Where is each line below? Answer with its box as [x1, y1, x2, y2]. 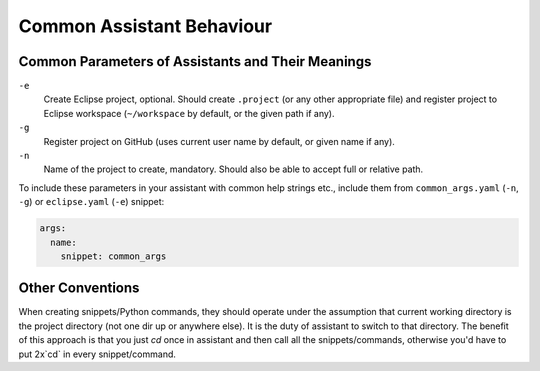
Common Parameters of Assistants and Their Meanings [18, 53, 372, 70]
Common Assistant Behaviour [18, 15, 273, 37]
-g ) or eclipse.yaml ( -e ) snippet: [18, 196, 165, 208]
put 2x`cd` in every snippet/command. [18, 348, 177, 360]
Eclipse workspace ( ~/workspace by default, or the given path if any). [43, 107, 335, 119]
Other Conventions [18, 280, 140, 297]
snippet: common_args [60, 250, 167, 262]
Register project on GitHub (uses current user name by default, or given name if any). [43, 135, 395, 147]
